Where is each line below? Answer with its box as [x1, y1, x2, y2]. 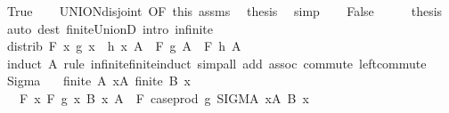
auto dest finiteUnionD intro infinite [6, 19, 213, 37]
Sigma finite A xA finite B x [6, 71, 191, 90]
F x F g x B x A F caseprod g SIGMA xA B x [19, 88, 309, 107]
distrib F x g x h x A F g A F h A [6, 36, 241, 55]
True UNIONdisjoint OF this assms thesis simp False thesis [6, 2, 443, 20]
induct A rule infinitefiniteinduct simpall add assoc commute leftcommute [6, 53, 427, 72]
